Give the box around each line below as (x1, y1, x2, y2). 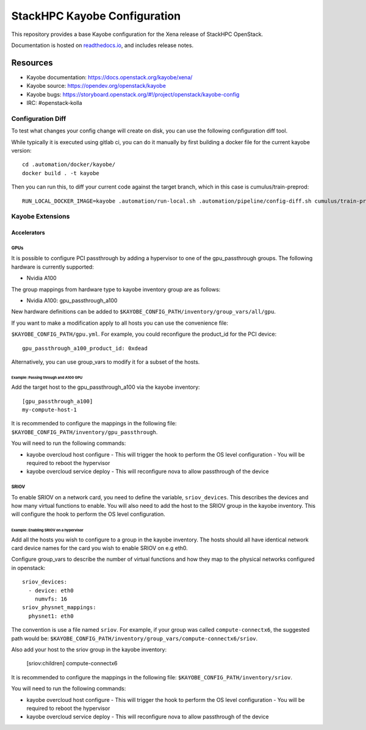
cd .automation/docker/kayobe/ (22, 161, 116, 168)
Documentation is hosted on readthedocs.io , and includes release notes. (11, 42, 194, 49)
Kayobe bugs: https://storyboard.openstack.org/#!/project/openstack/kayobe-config (26, 90, 240, 98)
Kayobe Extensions (11, 212, 70, 221)
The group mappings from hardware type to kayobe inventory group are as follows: (11, 286, 221, 293)
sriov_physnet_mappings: (22, 604, 96, 611)
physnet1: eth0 (28, 612, 74, 620)
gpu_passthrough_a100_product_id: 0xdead (22, 345, 148, 352)
